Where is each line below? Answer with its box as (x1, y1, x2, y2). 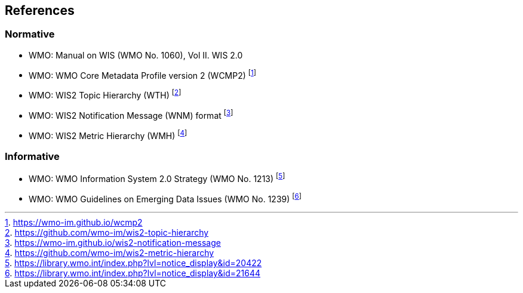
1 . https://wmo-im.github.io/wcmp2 (5, 217, 143, 228)
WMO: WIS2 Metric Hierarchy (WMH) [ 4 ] (29, 128, 187, 141)
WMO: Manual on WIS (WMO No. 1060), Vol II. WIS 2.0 (29, 50, 243, 60)
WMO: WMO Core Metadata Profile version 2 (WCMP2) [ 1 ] (29, 68, 257, 81)
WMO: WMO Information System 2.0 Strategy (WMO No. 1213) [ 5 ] (29, 172, 285, 184)
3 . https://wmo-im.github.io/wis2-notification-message (5, 238, 221, 248)
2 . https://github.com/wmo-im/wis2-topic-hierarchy (5, 227, 209, 238)
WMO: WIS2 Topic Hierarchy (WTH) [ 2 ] (29, 88, 181, 101)
